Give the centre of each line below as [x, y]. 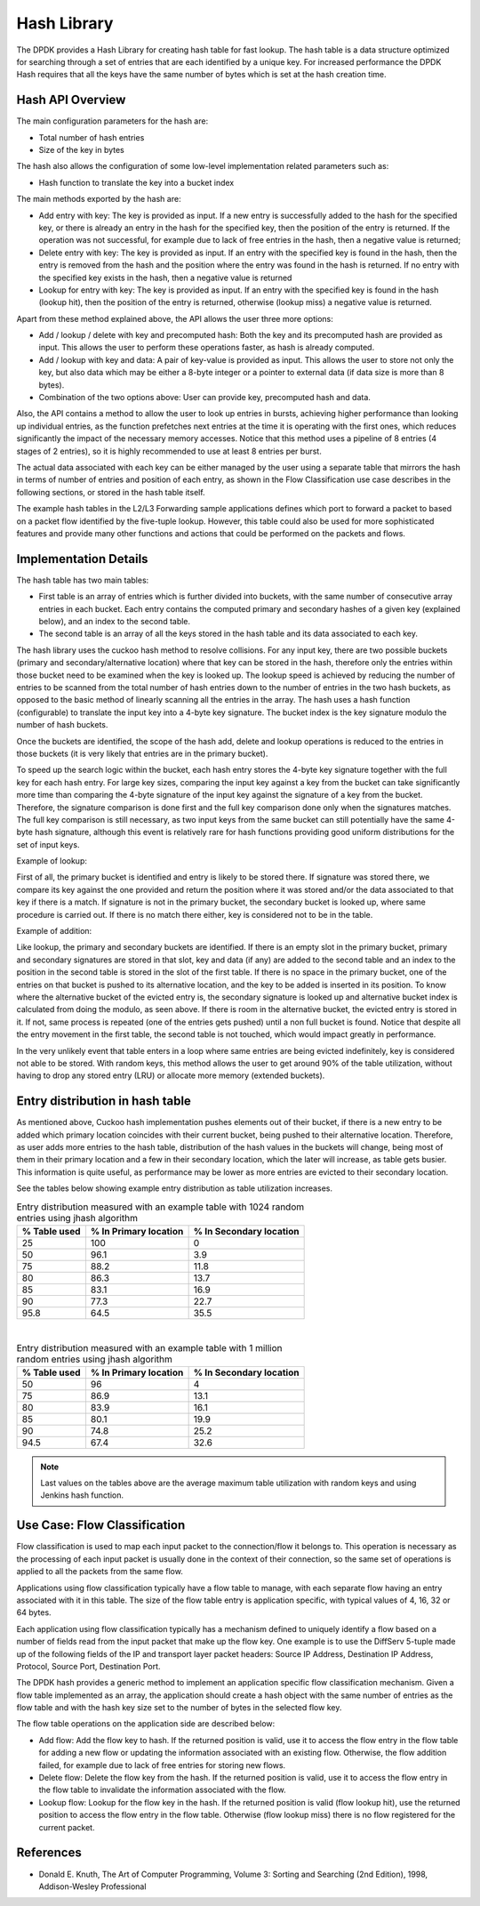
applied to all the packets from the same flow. [100, 1572]
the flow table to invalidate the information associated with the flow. [162, 1790]
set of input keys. [48, 844]
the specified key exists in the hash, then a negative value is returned [165, 277]
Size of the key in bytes [81, 150]
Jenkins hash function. [82, 1495]
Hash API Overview [71, 100]
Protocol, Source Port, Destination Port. [88, 1666]
